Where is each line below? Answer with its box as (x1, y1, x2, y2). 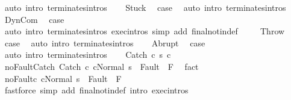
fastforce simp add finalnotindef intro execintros (4, 84, 189, 96)
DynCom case (4, 13, 64, 25)
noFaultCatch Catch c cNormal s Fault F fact (4, 60, 199, 72)
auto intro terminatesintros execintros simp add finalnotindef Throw (4, 25, 285, 37)
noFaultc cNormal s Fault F (4, 72, 122, 84)
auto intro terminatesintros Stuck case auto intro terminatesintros (4, 1, 286, 13)
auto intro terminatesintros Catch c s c (4, 48, 171, 61)
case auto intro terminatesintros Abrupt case (4, 36, 205, 49)
